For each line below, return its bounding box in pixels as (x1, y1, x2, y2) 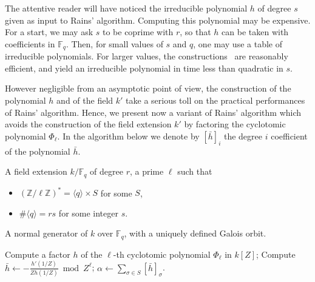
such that (177, 165, 212, 178)
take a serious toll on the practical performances (126, 94, 305, 107)
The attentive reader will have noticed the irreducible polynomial (5, 2, 248, 14)
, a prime (129, 165, 164, 178)
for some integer (58, 206, 118, 219)
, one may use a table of (193, 37, 282, 50)
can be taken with (222, 25, 289, 38)
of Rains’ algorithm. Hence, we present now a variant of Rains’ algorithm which (5, 106, 302, 118)
